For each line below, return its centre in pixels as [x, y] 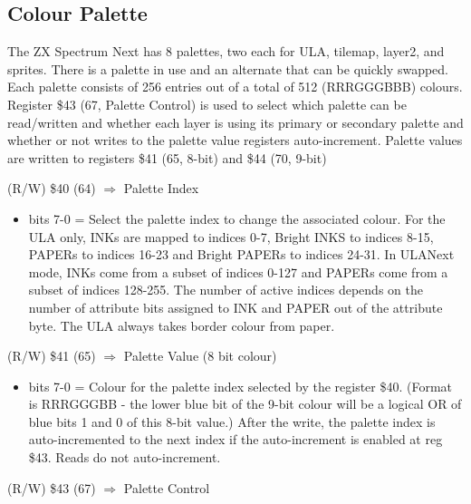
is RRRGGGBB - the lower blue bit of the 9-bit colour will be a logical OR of [245, 404]
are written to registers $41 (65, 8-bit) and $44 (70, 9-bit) [167, 157]
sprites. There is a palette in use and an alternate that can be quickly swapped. [228, 68]
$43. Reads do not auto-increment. [125, 457]
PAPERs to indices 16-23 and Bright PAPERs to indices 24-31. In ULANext [241, 254]
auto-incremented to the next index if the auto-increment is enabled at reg [235, 439]
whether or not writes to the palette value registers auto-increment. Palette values [235, 140]
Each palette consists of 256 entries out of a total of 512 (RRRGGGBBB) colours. [235, 87]
